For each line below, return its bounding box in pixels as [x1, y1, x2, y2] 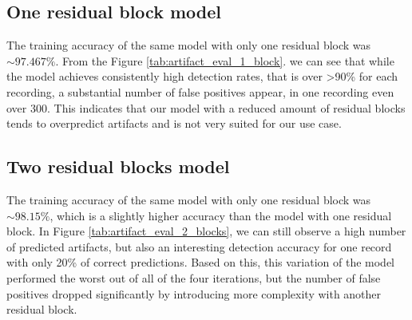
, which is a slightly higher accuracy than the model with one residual [50, 207, 392, 223]
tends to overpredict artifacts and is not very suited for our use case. [6, 115, 342, 132]
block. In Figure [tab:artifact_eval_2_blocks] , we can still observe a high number [6, 223, 406, 239]
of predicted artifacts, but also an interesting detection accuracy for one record [6, 238, 392, 255]
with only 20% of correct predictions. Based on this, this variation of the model [6, 254, 394, 271]
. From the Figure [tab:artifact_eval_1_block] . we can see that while [55, 52, 394, 69]
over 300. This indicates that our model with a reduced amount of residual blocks [6, 99, 406, 116]
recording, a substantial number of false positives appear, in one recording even [6, 83, 394, 100]
